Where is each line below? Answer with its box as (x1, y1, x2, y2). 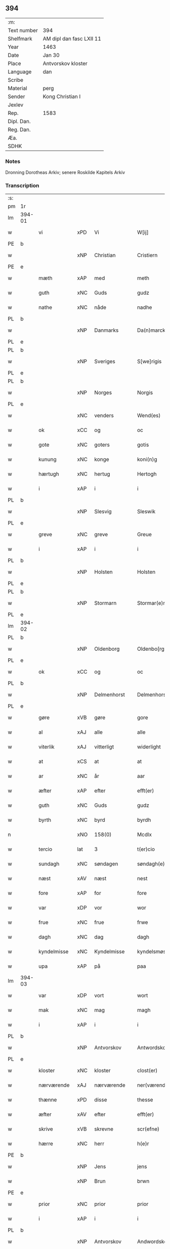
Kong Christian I (42, 93, 81, 100)
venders (94, 412, 114, 419)
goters (94, 441, 110, 448)
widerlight (137, 743, 161, 750)
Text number (8, 26, 38, 34)
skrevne (94, 1125, 114, 1132)
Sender (8, 93, 25, 100)
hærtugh (38, 471, 59, 478)
